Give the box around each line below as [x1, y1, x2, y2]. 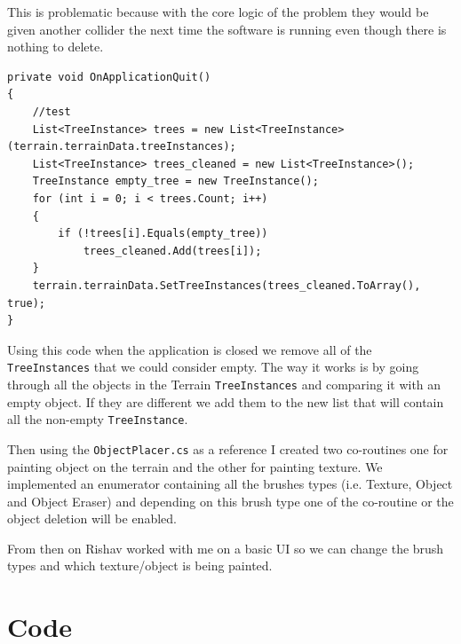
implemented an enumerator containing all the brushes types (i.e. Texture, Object [7, 475, 453, 493]
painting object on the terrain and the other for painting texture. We [7, 457, 383, 475]
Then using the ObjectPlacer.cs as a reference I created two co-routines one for [7, 439, 449, 458]
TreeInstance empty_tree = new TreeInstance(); [32, 175, 319, 188]
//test [32, 105, 71, 118]
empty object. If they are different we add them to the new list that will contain [7, 392, 444, 411]
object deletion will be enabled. [7, 509, 177, 528]
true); [7, 296, 45, 310]
